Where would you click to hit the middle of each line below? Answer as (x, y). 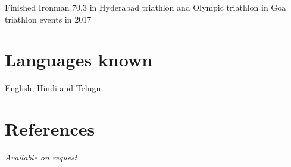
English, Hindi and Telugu (53, 88)
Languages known (79, 60)
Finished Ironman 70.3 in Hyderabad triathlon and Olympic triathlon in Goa (145, 7)
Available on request (41, 157)
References (50, 129)
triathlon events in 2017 (48, 19)
